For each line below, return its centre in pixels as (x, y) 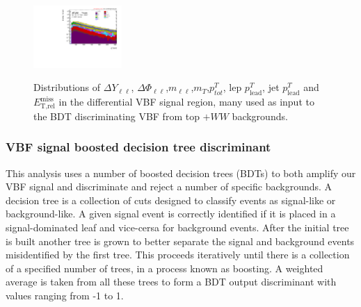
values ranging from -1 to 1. (65, 295)
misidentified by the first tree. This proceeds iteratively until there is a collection (178, 255)
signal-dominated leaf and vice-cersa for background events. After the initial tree (177, 227)
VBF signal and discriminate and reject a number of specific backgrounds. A (169, 186)
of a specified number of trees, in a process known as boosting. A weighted (165, 268)
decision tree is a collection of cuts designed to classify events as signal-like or (171, 200)
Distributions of (67, 87)
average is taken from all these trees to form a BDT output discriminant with (171, 282)
